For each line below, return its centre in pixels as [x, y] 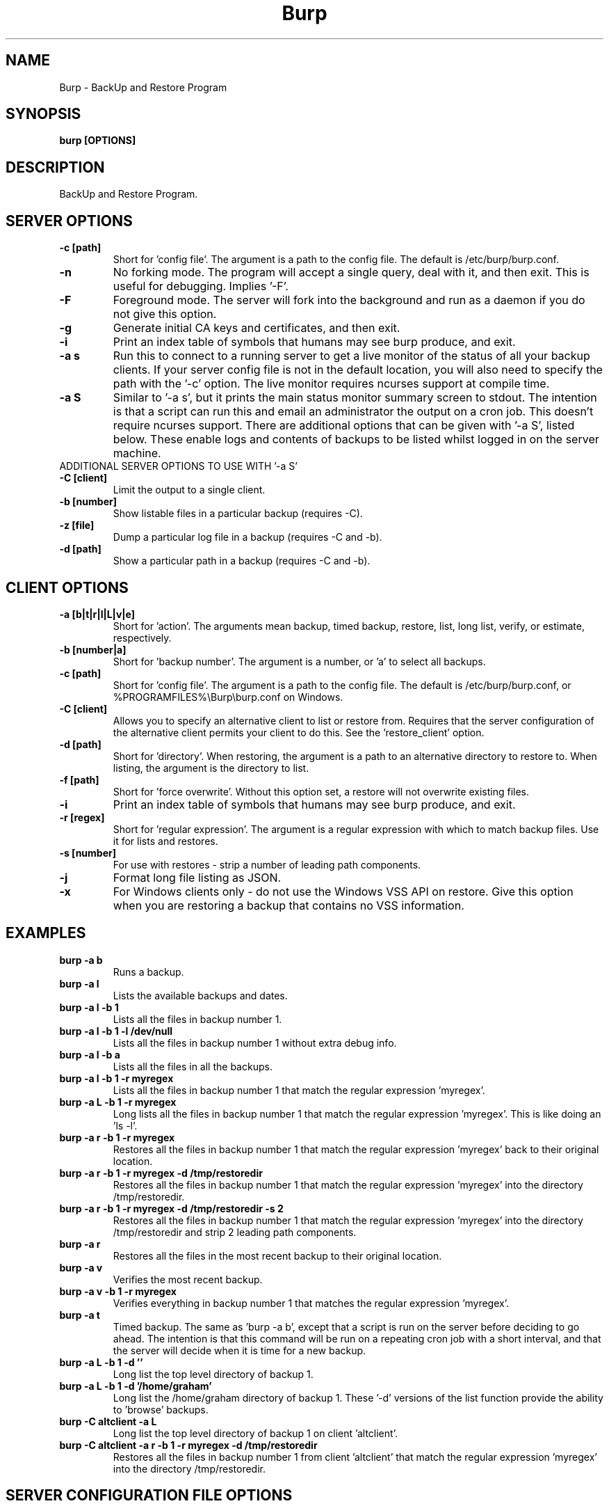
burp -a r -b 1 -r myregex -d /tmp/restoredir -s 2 [171, 1208]
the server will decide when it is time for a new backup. [239, 1350]
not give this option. [165, 314]
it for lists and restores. [165, 841]
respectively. [142, 637]
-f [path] [79, 779]
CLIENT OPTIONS [67, 587]
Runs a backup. [148, 972]
